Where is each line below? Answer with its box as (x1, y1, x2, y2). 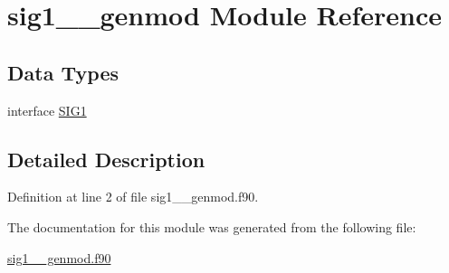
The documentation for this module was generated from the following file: (7, 217, 416, 236)
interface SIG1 (7, 100, 87, 119)
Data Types (7, 58, 119, 86)
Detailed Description (7, 145, 205, 173)
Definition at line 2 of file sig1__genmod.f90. (7, 187, 259, 206)
